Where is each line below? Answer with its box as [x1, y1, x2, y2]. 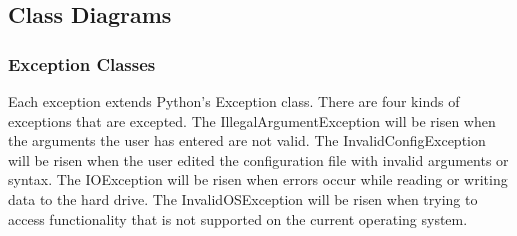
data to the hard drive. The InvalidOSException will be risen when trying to [8, 188, 478, 209]
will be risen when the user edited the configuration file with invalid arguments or [8, 149, 509, 170]
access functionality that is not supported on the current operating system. [8, 208, 468, 229]
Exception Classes [8, 51, 156, 76]
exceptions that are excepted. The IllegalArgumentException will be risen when [8, 110, 496, 131]
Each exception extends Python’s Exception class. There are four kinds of [8, 91, 460, 111]
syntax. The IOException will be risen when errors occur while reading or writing [8, 169, 508, 190]
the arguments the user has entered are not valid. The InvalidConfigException [8, 130, 486, 151]
